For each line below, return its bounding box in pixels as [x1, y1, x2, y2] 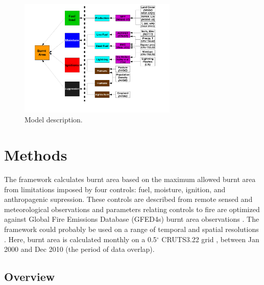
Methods [4, 144, 67, 165]
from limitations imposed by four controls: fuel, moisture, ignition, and [4, 184, 226, 194]
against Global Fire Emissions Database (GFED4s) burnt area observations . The [4, 214, 259, 224]
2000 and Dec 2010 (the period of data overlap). [4, 244, 155, 254]
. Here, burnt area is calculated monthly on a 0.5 [4, 234, 157, 244]
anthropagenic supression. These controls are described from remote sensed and [4, 194, 253, 204]
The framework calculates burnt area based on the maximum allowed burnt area [4, 174, 256, 185]
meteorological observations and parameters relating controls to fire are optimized [4, 203, 260, 214]
